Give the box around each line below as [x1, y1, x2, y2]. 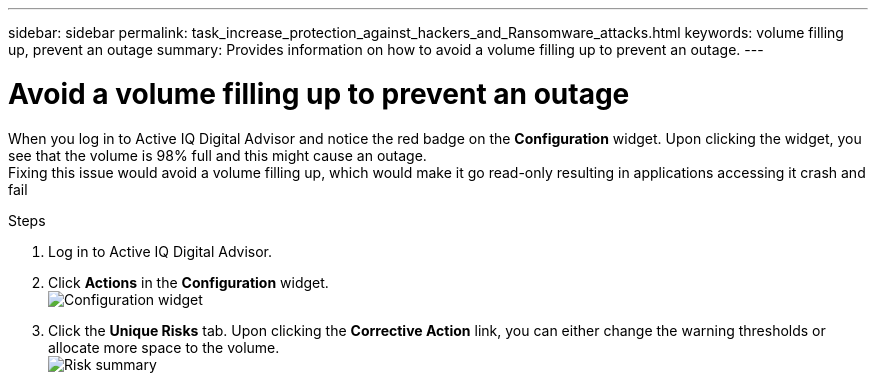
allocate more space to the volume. [48, 338, 280, 356]
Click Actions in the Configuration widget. [48, 273, 329, 291]
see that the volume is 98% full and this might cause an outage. [8, 146, 427, 164]
